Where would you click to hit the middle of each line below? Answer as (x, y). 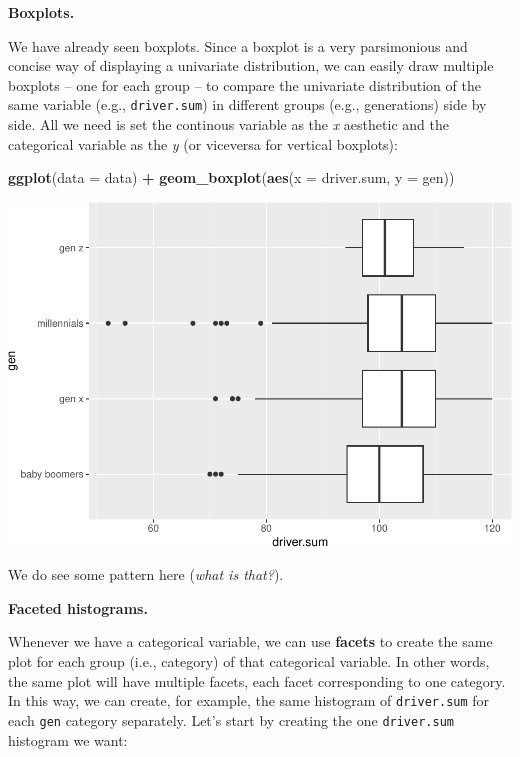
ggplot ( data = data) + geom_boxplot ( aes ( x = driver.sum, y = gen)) (231, 177)
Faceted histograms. (78, 607)
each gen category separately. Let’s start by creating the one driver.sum (231, 719)
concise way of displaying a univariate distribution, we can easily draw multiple (251, 65)
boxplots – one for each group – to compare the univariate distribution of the (244, 84)
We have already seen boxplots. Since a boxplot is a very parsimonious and (238, 45)
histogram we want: (68, 739)
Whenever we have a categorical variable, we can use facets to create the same (250, 641)
